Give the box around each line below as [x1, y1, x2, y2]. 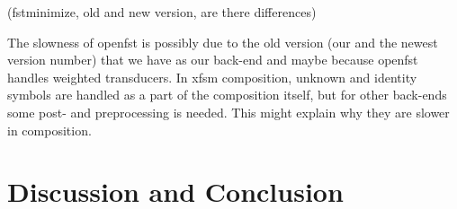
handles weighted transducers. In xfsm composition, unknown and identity [7, 67, 417, 86]
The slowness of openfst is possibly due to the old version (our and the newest [7, 32, 438, 51]
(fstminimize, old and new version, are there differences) [7, 3, 317, 21]
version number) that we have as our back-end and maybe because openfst [7, 50, 418, 69]
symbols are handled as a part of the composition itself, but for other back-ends [7, 85, 447, 104]
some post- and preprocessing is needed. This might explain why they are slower [7, 102, 450, 121]
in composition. [7, 120, 92, 139]
